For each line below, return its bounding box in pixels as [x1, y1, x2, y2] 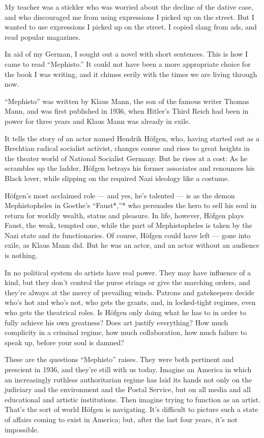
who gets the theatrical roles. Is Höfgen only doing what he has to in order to [5, 307, 246, 318]
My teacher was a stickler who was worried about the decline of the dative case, [5, 2, 253, 12]
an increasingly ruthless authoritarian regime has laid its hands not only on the [5, 374, 252, 384]
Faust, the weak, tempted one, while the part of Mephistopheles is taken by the [5, 220, 252, 230]
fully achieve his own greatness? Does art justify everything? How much [5, 317, 228, 327]
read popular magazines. [5, 31, 81, 42]
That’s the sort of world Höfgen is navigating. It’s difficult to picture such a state [5, 404, 258, 415]
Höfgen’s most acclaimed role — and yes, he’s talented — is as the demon [5, 190, 235, 200]
